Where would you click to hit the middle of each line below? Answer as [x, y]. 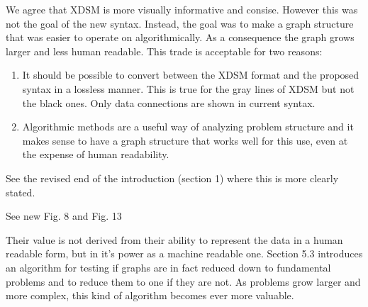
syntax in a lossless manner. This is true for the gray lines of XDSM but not [188, 88]
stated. [21, 192]
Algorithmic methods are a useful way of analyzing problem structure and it [188, 127]
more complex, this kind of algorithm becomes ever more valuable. [150, 295]
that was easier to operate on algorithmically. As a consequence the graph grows [180, 37]
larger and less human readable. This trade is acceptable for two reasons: [164, 51]
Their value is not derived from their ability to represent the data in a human [174, 239]
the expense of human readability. [96, 154]
